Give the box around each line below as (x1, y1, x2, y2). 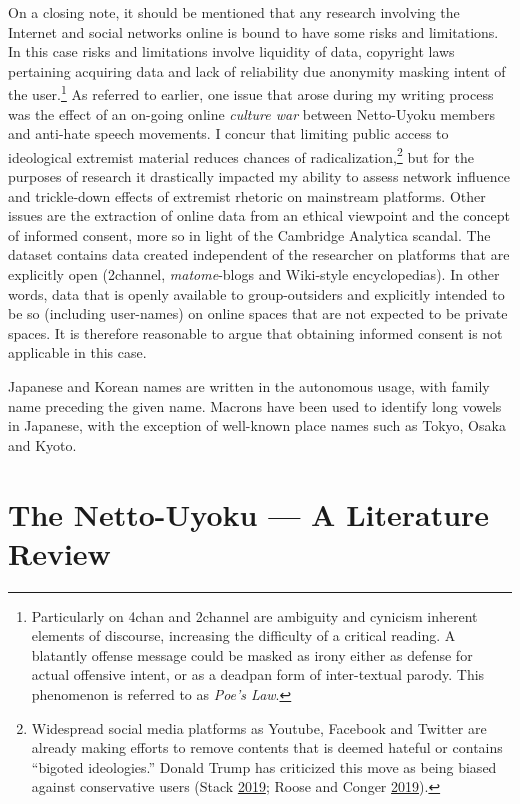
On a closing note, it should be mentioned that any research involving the (8, 2, 460, 22)
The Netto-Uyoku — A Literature (8, 493, 490, 534)
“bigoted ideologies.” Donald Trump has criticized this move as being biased (31, 756, 497, 777)
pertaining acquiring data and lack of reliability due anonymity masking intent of (8, 60, 506, 81)
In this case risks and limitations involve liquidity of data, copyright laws (8, 41, 455, 62)
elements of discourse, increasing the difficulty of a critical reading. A (31, 625, 456, 646)
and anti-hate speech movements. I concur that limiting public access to (8, 123, 449, 144)
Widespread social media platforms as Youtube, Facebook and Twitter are (31, 717, 487, 738)
